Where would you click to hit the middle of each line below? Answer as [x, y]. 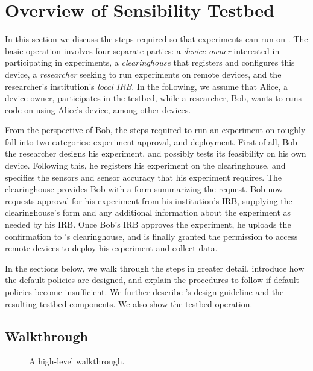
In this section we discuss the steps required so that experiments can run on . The [156, 39]
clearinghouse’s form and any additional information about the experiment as [148, 212]
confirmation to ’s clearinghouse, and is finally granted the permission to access [151, 236]
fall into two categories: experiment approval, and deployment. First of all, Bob [151, 141]
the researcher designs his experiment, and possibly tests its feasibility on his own [156, 153]
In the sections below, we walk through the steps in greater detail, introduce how [155, 268]
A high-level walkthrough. [77, 361]
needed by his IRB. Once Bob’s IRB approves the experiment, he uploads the [148, 224]
